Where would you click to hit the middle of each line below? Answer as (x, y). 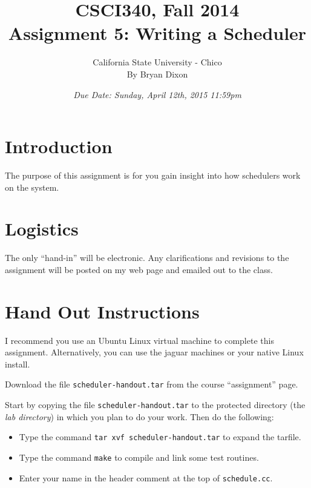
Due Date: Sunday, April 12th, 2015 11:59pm (157, 94)
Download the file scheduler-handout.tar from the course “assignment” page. (152, 384)
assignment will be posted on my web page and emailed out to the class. (139, 269)
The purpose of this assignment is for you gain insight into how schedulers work (153, 175)
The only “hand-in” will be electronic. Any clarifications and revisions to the (147, 258)
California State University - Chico (157, 62)
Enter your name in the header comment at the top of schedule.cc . (146, 477)
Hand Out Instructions (102, 311)
